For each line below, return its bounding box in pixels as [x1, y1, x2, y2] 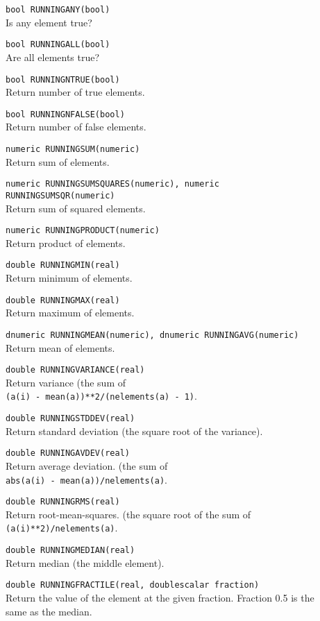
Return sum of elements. [6, 154, 110, 169]
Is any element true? [6, 15, 92, 29]
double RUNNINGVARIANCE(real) [6, 365, 145, 375]
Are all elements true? [6, 49, 100, 64]
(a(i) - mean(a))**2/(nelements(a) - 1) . [6, 389, 197, 403]
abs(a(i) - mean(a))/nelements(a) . [6, 472, 167, 486]
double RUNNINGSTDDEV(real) [6, 414, 135, 424]
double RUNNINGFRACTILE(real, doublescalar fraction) [6, 580, 260, 590]
